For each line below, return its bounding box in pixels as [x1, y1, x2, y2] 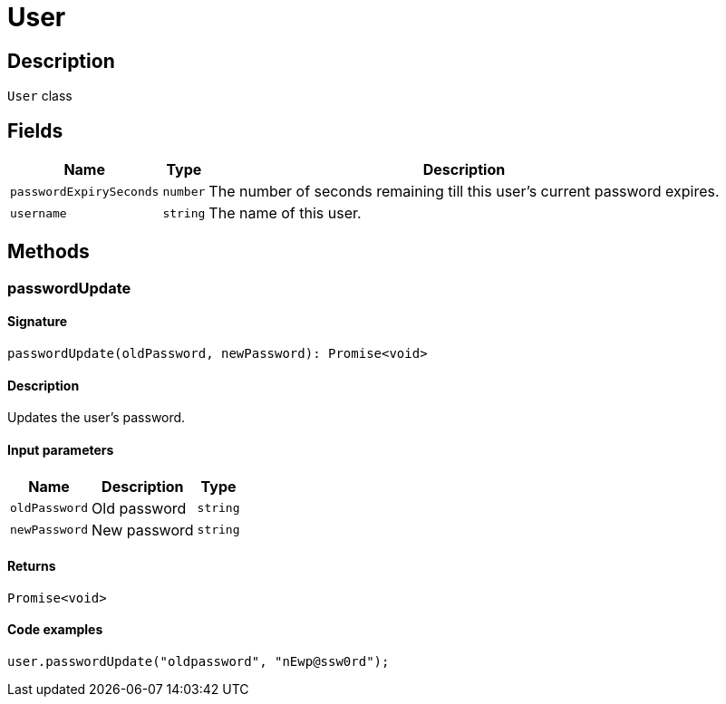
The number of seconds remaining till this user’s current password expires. [208, 182, 720, 201]
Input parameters [7, 441, 114, 458]
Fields [7, 119, 63, 142]
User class [7, 88, 73, 104]
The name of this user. [208, 204, 362, 223]
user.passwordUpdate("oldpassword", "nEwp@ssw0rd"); [7, 653, 390, 669]
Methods [7, 240, 90, 264]
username [10, 206, 67, 220]
